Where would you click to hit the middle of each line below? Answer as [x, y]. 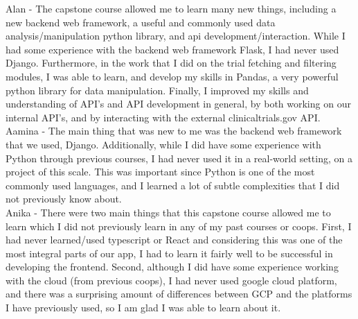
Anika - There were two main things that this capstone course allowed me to [168, 212]
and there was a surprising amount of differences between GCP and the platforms [179, 294]
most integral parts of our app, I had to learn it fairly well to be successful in [169, 253]
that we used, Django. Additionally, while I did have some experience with [163, 144]
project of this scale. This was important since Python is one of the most [160, 172]
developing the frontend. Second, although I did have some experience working [172, 267]
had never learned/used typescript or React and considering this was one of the [174, 240]
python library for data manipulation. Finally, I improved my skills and [157, 90]
